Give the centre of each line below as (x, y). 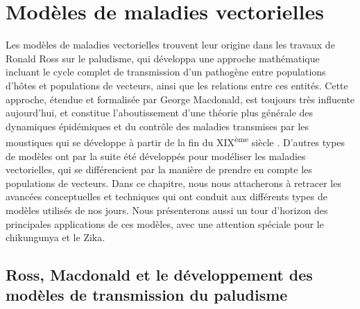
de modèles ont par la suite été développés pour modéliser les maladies (156, 156)
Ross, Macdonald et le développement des (159, 275)
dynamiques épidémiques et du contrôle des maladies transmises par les (157, 126)
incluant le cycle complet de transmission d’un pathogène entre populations (166, 72)
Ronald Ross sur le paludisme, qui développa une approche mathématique (163, 58)
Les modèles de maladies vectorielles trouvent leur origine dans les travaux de (170, 45)
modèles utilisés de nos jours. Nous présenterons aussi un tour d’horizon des (167, 210)
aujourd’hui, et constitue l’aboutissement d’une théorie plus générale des (160, 113)
